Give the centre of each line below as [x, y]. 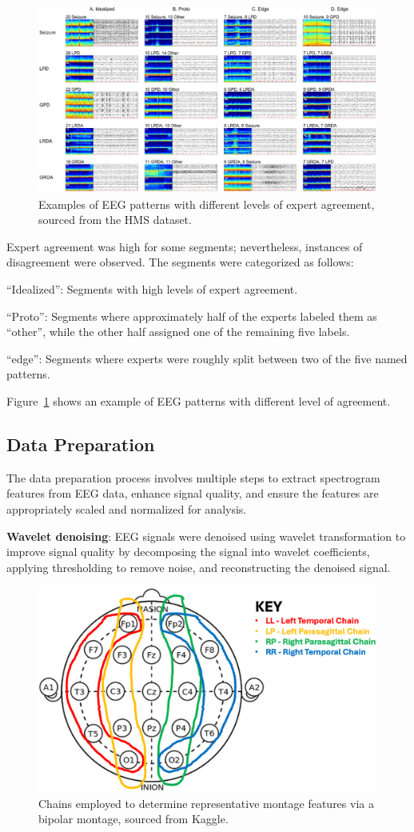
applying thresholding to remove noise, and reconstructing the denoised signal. [199, 567]
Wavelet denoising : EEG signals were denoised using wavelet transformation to [206, 536]
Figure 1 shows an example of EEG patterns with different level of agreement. [199, 401]
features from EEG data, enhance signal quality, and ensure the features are [193, 493]
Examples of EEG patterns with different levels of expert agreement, [207, 204]
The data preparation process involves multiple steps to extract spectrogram [193, 477]
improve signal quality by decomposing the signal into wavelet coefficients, [188, 552]
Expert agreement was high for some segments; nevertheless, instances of [185, 246]
